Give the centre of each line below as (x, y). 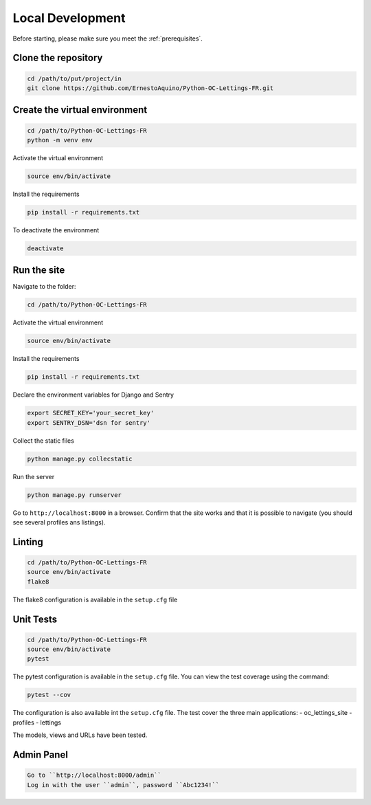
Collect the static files (44, 441)
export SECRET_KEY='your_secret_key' (91, 413)
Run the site (39, 271)
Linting (28, 542)
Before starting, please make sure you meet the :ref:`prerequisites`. (108, 38)
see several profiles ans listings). (59, 522)
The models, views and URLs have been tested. (80, 735)
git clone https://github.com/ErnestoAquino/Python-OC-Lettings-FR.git (150, 88)
